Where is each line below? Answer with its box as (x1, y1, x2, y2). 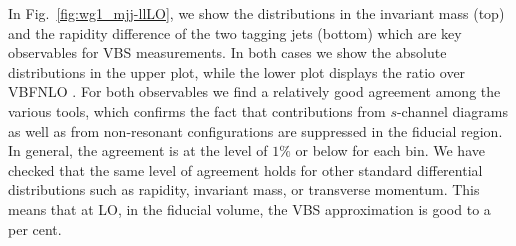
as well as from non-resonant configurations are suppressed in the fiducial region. (8, 120, 503, 141)
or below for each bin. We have (295, 140, 485, 161)
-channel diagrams (396, 100, 508, 121)
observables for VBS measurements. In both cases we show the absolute (8, 42, 447, 63)
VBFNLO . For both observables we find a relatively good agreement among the (8, 81, 501, 102)
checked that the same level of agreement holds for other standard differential (8, 159, 483, 180)
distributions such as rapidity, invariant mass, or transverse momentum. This (8, 179, 480, 200)
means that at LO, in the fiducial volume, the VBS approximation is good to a (8, 198, 491, 219)
